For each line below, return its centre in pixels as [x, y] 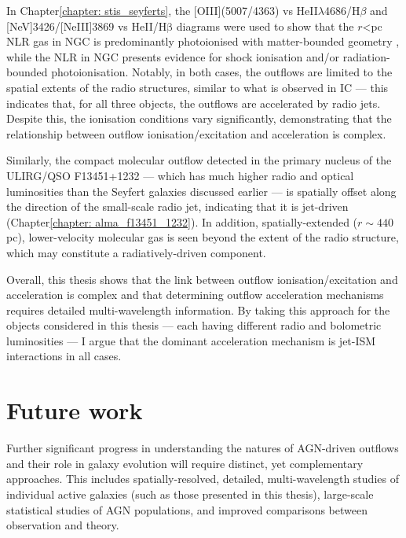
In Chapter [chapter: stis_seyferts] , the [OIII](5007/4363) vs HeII [162, 10]
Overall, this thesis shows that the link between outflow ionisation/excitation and [202, 279]
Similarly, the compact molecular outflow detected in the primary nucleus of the [199, 160]
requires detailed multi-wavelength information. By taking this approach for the [198, 310]
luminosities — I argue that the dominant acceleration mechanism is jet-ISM [191, 340]
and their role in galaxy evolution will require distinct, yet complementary [185, 463]
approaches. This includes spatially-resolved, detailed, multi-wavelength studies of [203, 479]
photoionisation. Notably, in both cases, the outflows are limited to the [222, 72]
